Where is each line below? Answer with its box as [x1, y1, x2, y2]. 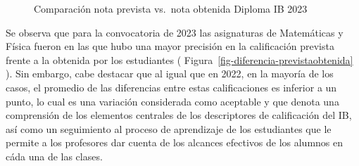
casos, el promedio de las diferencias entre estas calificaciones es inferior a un [6, 79, 337, 94]
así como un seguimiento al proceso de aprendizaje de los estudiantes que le [6, 121, 332, 136]
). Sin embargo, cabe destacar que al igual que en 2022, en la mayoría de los [6, 66, 334, 81]
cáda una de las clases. [6, 148, 103, 163]
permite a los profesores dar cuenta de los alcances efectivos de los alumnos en [6, 135, 344, 150]
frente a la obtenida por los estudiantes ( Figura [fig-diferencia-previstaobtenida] [6, 52, 353, 67]
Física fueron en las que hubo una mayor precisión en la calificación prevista [6, 39, 334, 53]
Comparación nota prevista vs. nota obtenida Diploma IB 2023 [34, 1, 308, 15]
